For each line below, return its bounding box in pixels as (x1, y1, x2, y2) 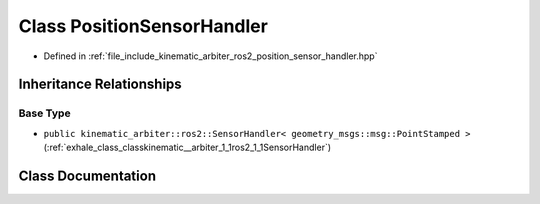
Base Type (18, 106, 71, 120)
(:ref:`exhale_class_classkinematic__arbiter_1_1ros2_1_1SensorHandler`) (43, 141, 332, 154)
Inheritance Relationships (18, 76, 182, 93)
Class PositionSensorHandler (18, 15, 269, 37)
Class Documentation (18, 167, 157, 184)
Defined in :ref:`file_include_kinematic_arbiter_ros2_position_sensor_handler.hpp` (43, 50, 378, 62)
